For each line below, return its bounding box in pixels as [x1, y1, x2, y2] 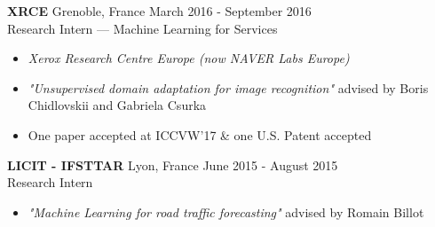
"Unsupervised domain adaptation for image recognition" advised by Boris [28, 78, 429, 97]
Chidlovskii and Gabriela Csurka [28, 96, 207, 114]
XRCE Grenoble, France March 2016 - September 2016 [7, 2, 312, 20]
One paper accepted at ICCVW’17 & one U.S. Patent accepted [28, 125, 372, 144]
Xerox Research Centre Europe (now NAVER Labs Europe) [28, 49, 350, 67]
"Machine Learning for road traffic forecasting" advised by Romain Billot [28, 202, 424, 221]
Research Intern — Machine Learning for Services [7, 19, 278, 37]
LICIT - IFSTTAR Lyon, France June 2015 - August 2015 [7, 155, 338, 174]
